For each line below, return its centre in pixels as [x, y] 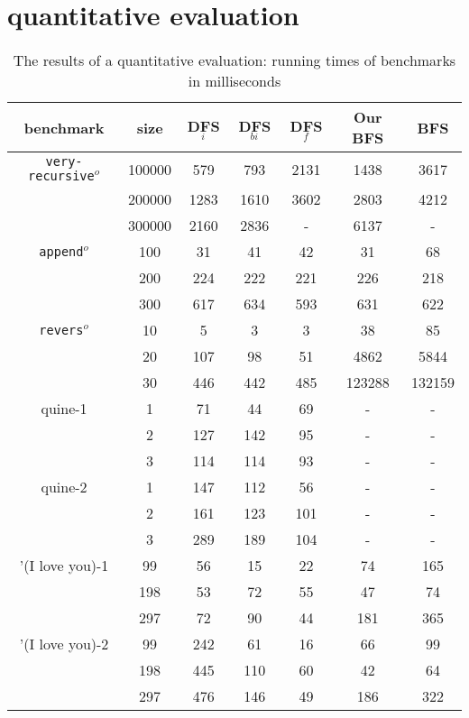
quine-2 [64, 487]
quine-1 [64, 409]
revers [61, 330]
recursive [61, 176]
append [61, 251]
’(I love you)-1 [64, 566]
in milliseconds [234, 81]
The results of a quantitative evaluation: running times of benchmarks [234, 60]
